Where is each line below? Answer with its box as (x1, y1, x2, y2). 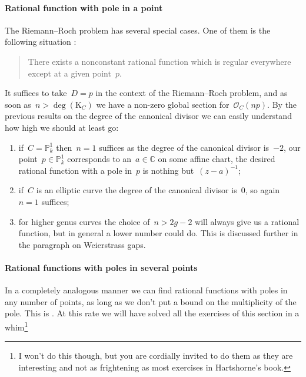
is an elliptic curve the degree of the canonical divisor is (36, 184, 237, 196)
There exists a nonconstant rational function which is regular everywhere (28, 55, 291, 67)
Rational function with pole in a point (5, 1, 163, 14)
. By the (267, 98, 297, 110)
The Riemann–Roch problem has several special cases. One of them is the (5, 24, 271, 36)
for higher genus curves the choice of (18, 215, 150, 227)
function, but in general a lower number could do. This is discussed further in (18, 227, 298, 239)
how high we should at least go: (5, 121, 119, 133)
